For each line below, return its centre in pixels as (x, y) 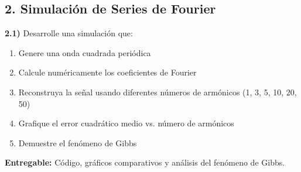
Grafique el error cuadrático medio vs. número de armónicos (126, 123)
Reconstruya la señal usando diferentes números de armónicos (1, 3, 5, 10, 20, (158, 92)
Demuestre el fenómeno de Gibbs (78, 142)
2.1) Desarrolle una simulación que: (69, 33)
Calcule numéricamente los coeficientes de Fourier (107, 72)
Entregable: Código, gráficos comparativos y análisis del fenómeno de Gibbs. (145, 162)
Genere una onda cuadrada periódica (85, 52)
